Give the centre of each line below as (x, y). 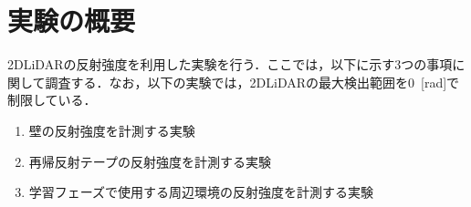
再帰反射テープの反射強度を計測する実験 (150, 161)
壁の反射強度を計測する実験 (112, 130)
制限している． (52, 100)
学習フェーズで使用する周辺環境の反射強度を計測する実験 (201, 192)
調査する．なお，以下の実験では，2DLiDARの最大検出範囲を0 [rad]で (252, 82)
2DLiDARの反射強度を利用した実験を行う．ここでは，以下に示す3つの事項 (230, 64)
